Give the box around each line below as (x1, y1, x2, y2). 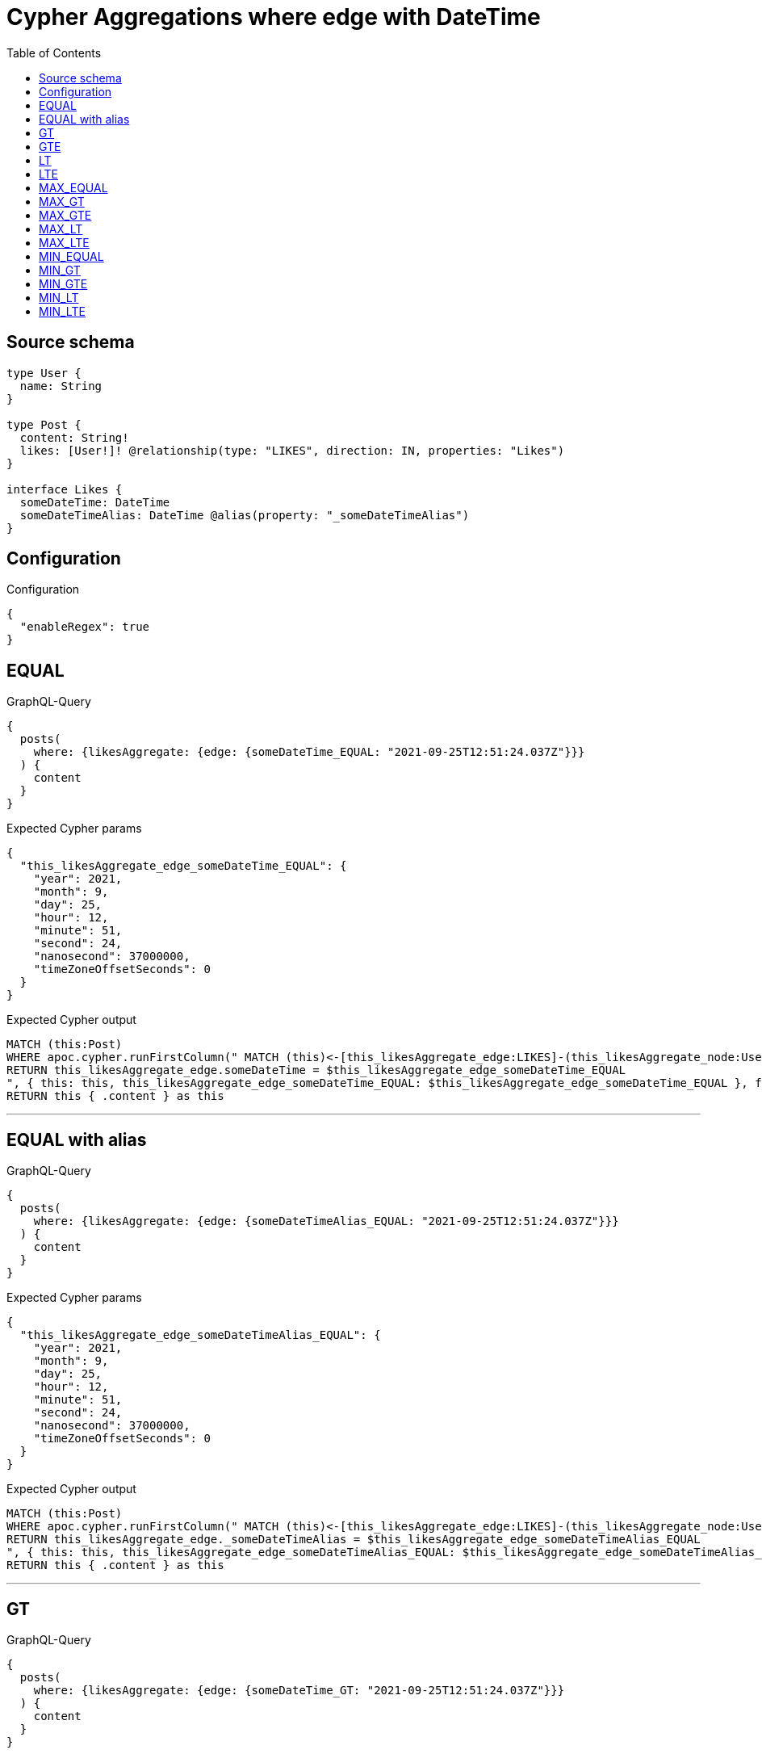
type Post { (6, 418, 82, 431)
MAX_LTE (39, 235, 90, 250)
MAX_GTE (39, 208, 92, 222)
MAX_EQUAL (39, 180, 108, 195)
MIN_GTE (39, 276, 88, 291)
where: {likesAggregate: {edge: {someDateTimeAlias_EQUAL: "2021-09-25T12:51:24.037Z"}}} (33, 1215, 619, 1228)
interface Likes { (6, 482, 123, 496)
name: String (19, 379, 103, 392)
